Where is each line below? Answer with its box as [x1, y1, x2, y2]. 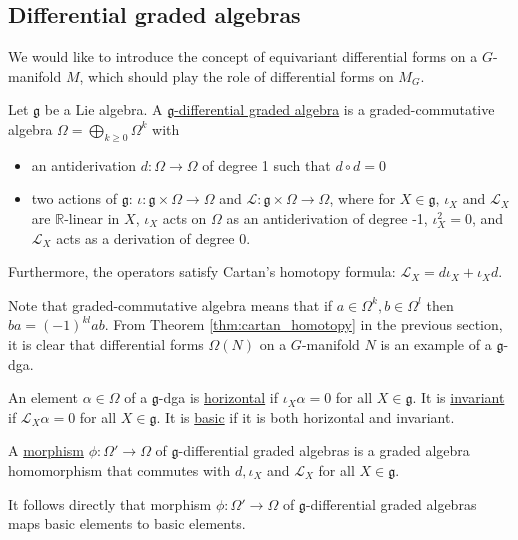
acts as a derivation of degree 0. [56, 227, 251, 248]
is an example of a [380, 333, 492, 354]
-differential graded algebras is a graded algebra [178, 440, 470, 461]
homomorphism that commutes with [8, 459, 231, 480]
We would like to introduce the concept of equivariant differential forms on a [8, 46, 478, 67]
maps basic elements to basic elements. [8, 513, 246, 534]
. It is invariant [412, 387, 505, 408]
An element [8, 387, 78, 408]
